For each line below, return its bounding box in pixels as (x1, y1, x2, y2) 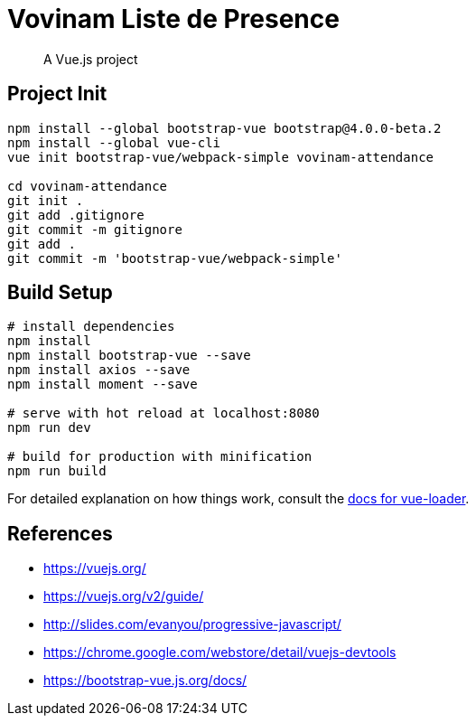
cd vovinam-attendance (7, 178, 168, 193)
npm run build (7, 464, 107, 479)
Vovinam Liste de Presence (7, 4, 340, 34)
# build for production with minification (7, 449, 313, 465)
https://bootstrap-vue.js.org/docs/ (43, 672, 247, 689)
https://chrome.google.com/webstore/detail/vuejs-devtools (43, 644, 397, 661)
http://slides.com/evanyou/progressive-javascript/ (43, 616, 341, 633)
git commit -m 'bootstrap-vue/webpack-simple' (7, 250, 342, 266)
